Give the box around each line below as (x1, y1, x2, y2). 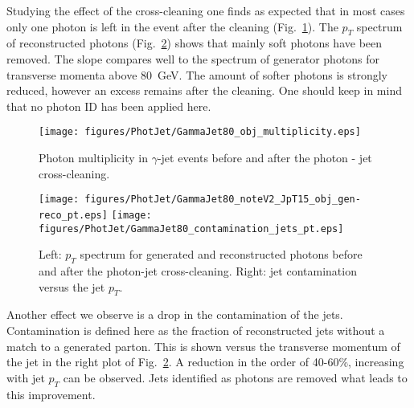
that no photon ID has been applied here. (6, 97, 211, 114)
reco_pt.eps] (39, 209, 108, 221)
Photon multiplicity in (39, 149, 148, 166)
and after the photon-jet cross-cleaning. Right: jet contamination (39, 262, 357, 279)
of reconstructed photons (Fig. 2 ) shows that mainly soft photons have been (6, 35, 383, 51)
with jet (6, 369, 45, 386)
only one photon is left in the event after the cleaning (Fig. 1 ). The (6, 18, 338, 35)
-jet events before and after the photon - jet (157, 149, 372, 166)
